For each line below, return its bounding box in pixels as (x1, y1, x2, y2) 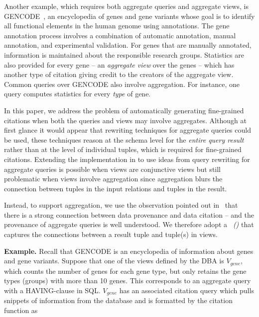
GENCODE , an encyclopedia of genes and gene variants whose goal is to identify (4, 10, 255, 21)
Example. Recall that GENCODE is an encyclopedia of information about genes (4, 245, 254, 256)
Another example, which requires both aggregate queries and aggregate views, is (4, 1, 249, 11)
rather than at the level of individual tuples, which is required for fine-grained (4, 144, 242, 155)
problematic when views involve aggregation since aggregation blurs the (4, 173, 223, 184)
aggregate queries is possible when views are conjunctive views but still (4, 163, 221, 174)
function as (4, 305, 38, 315)
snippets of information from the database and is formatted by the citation (4, 295, 233, 306)
